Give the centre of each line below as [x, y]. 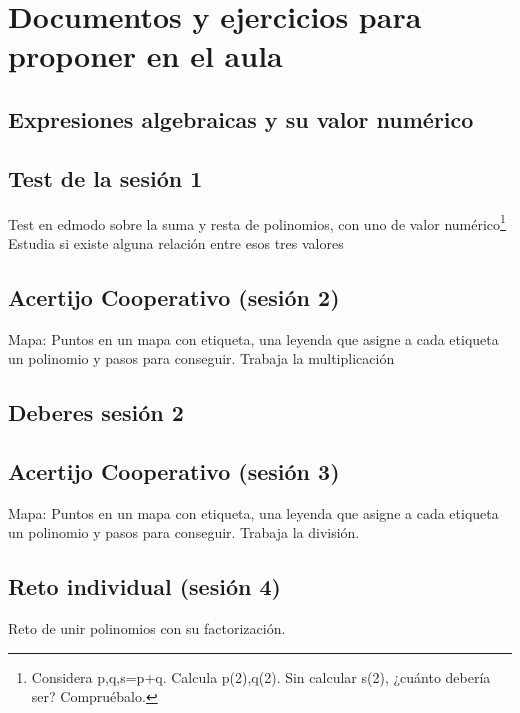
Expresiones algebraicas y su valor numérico [241, 118]
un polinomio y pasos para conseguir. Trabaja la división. [184, 532]
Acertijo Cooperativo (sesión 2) [174, 296]
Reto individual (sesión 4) [144, 586]
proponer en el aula [145, 55]
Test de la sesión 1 [105, 177]
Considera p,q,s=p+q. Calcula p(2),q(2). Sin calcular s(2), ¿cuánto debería [261, 676]
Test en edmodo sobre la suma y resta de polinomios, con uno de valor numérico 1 [257, 222]
